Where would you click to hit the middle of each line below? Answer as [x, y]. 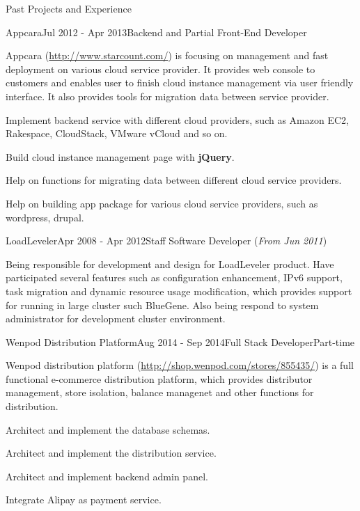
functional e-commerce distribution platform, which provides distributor [159, 378]
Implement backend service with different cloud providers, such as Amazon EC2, [177, 119]
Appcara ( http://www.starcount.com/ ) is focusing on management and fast [167, 55]
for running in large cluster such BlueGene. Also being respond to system [162, 305]
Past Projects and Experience [69, 8]
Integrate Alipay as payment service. [84, 500]
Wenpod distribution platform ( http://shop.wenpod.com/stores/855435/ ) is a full [180, 365]
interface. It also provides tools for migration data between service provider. [167, 96]
